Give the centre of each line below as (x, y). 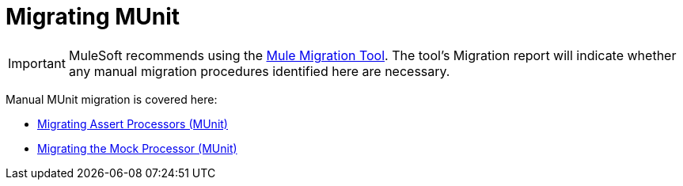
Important (37, 63)
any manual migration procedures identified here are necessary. (259, 71)
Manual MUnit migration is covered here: (112, 99)
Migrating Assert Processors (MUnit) (133, 123)
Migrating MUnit (93, 17)
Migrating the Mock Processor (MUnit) (137, 148)
